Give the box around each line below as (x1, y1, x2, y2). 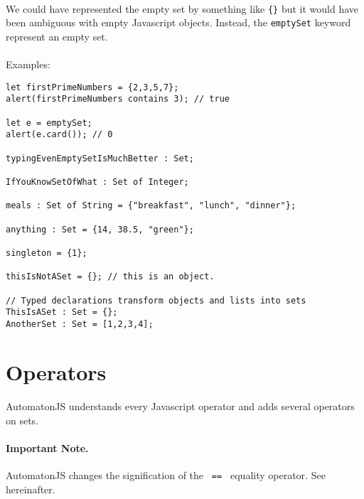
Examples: (6, 57, 50, 72)
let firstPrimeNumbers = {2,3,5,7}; (6, 82, 179, 92)
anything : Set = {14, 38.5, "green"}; (6, 224, 194, 235)
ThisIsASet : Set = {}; (6, 307, 118, 318)
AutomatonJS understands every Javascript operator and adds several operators (6, 399, 355, 414)
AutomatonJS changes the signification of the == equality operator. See (6, 468, 326, 483)
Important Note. (6, 441, 89, 456)
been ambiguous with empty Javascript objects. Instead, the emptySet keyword (6, 15, 351, 30)
